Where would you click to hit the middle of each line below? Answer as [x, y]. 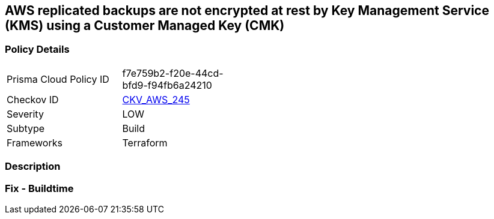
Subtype [26, 128]
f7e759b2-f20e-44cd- [173, 73]
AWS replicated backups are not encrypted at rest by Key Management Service [247, 10]
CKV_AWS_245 [156, 99]
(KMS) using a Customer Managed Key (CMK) [145, 25]
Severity [25, 114]
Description [33, 166]
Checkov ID [33, 99]
